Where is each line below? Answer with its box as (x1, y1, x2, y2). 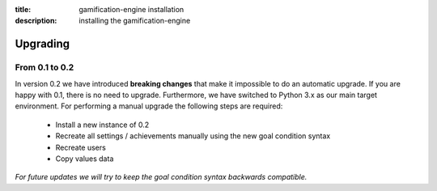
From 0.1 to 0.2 (15, 62, 74, 73)
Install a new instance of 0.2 (55, 120, 150, 129)
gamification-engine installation (78, 5, 185, 14)
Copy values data (55, 154, 114, 163)
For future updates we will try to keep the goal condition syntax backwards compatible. (15, 172, 308, 182)
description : (15, 16, 57, 26)
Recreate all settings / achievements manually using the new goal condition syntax (55, 131, 331, 141)
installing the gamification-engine (78, 16, 191, 26)
